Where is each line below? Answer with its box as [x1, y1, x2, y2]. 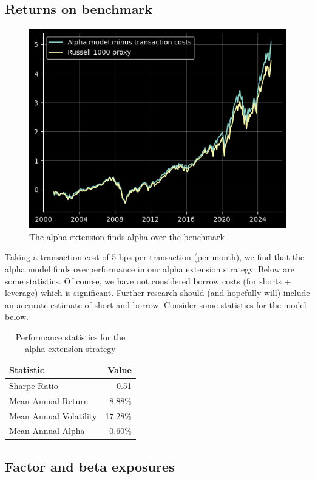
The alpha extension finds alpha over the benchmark [29, 230, 225, 243]
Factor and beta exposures [5, 457, 175, 475]
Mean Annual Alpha [9, 424, 85, 437]
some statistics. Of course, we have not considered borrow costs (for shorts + [5, 274, 291, 287]
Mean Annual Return [9, 394, 89, 407]
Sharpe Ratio [9, 379, 58, 391]
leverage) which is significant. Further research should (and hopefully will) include [5, 286, 310, 299]
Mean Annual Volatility [9, 409, 97, 422]
